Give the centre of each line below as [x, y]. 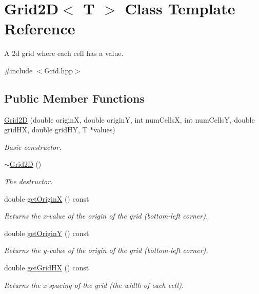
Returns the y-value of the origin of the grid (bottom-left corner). [106, 250]
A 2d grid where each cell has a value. [64, 53]
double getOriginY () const [47, 233]
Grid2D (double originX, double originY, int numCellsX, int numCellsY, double [129, 119]
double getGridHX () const [47, 268]
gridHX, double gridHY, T [46, 130]
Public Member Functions [74, 98]
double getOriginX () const [47, 198]
